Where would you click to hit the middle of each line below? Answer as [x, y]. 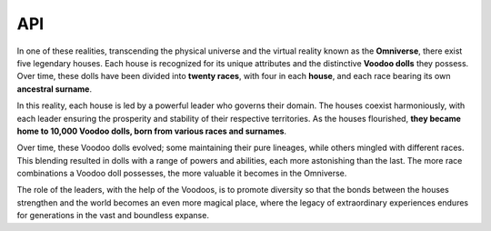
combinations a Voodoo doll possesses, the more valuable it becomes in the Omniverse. [182, 174]
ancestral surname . [55, 89]
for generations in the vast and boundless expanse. [113, 216]
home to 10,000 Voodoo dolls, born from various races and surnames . [151, 131]
